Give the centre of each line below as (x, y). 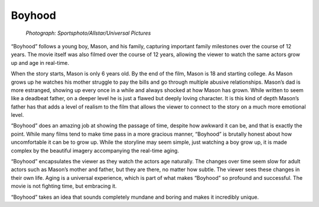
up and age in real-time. (40, 63)
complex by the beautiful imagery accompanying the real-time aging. (95, 150)
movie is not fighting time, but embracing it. (64, 186)
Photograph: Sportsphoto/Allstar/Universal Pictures (88, 33)
